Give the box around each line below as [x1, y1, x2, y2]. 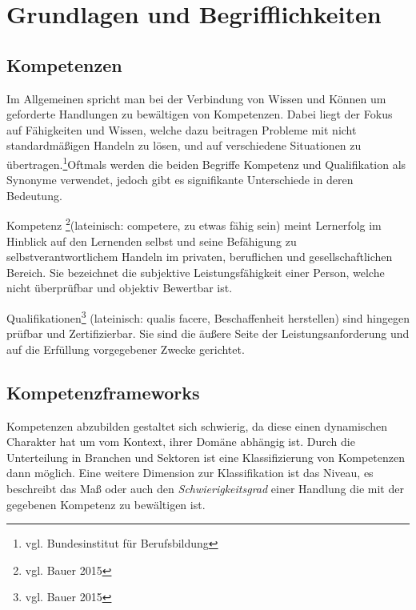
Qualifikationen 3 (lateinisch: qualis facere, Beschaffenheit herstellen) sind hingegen [6, 307, 410, 326]
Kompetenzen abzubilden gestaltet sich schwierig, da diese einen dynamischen [6, 417, 387, 434]
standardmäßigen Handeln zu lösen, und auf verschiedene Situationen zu [6, 137, 362, 154]
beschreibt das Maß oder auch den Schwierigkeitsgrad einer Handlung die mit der [6, 480, 404, 497]
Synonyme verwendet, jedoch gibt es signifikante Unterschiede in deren [6, 171, 354, 188]
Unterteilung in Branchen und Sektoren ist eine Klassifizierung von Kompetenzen [6, 448, 405, 465]
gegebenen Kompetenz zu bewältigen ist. [6, 496, 206, 512]
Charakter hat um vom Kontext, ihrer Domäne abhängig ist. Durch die [6, 433, 355, 450]
